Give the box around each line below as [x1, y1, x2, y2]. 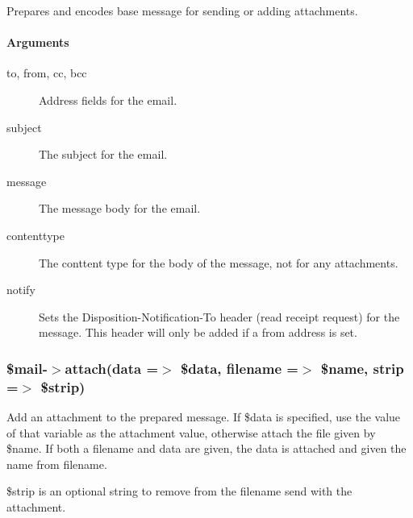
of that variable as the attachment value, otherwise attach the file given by [6, 424, 376, 441]
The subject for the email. [39, 146, 168, 163]
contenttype [6, 226, 65, 243]
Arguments [6, 34, 69, 51]
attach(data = [65, 358, 159, 378]
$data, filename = [180, 358, 298, 378]
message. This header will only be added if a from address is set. [39, 324, 357, 341]
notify [6, 281, 35, 298]
